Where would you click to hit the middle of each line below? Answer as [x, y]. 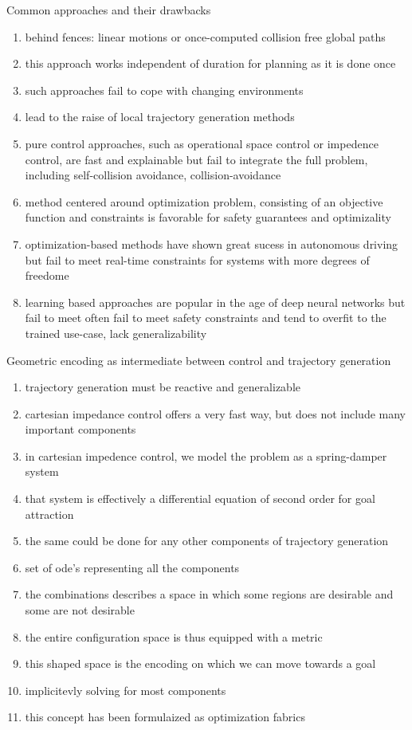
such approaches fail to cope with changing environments [164, 90]
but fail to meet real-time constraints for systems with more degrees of [197, 259]
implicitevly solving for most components [126, 690]
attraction [49, 514]
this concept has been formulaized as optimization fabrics [165, 717]
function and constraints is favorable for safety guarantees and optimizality [208, 217]
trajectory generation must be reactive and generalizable [163, 387]
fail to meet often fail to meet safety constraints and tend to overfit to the [206, 318]
